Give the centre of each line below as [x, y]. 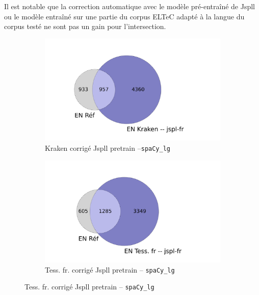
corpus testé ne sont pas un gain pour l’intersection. [85, 26]
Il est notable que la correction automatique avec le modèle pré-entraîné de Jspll [130, 6]
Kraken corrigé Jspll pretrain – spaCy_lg [108, 147]
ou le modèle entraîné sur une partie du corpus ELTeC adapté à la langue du [124, 16]
